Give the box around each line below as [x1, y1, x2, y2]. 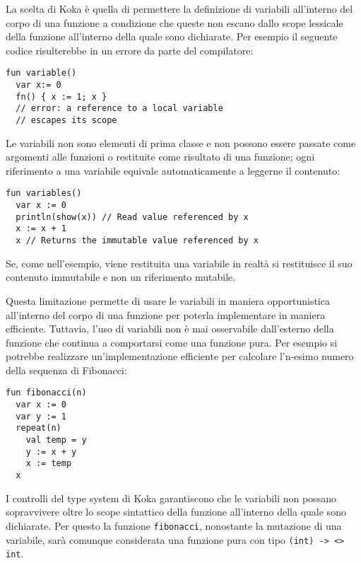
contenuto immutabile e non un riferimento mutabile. [6, 269, 236, 284]
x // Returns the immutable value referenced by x [16, 236, 259, 246]
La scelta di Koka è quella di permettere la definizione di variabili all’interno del [6, 1, 353, 16]
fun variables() [6, 188, 82, 199]
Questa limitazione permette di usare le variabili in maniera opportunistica [6, 293, 330, 308]
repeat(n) [16, 423, 61, 434]
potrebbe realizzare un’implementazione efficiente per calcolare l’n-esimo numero [6, 349, 354, 364]
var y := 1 [16, 411, 66, 422]
